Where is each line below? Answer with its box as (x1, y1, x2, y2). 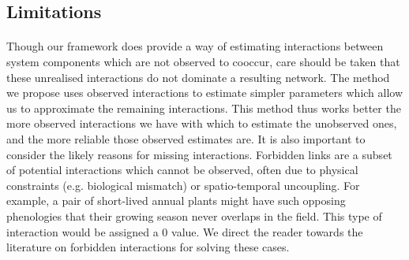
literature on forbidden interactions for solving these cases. (6, 239, 290, 255)
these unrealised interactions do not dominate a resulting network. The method (6, 69, 390, 85)
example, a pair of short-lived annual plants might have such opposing (6, 192, 346, 209)
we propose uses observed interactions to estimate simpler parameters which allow (6, 84, 403, 101)
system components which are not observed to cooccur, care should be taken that (6, 53, 400, 69)
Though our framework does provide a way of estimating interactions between (6, 38, 384, 54)
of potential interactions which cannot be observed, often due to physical (6, 162, 358, 178)
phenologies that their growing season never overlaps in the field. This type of (6, 207, 382, 224)
